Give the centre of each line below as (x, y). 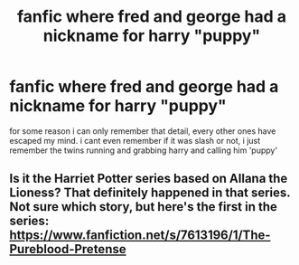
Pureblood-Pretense (68, 249)
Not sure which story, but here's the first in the (144, 207)
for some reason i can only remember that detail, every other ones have (143, 131)
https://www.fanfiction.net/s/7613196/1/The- (140, 236)
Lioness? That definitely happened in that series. (150, 193)
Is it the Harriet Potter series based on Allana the (149, 179)
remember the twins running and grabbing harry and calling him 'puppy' (144, 150)
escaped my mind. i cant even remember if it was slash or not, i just (135, 140)
